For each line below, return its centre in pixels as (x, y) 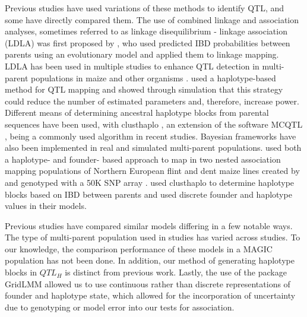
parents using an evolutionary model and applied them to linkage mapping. (142, 54)
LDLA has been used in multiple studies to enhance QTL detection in (132, 66)
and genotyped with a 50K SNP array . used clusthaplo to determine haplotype (150, 182)
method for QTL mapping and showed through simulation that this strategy (144, 89)
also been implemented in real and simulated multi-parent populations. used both (153, 148)
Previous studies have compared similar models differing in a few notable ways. (149, 225)
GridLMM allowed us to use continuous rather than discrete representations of (148, 283)
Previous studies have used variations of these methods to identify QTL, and (145, 8)
